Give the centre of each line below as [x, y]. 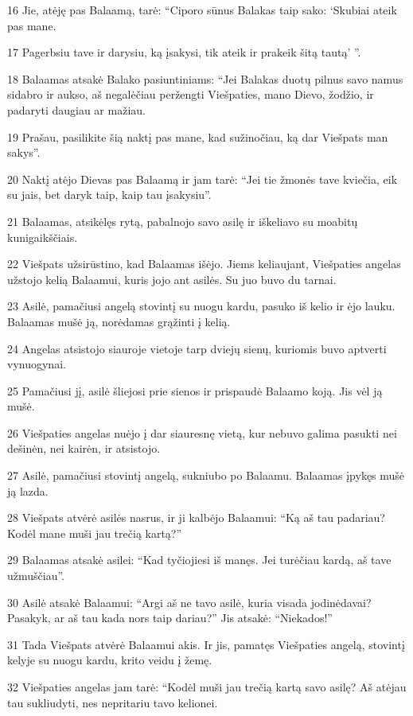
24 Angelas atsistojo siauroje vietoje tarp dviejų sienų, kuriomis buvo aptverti [197, 348]
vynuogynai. [37, 364]
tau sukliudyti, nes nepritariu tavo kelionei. [113, 702]
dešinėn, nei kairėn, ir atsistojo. [84, 448]
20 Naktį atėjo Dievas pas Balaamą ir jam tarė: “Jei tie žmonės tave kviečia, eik [203, 179]
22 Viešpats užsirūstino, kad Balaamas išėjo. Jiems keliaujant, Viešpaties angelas [204, 264]
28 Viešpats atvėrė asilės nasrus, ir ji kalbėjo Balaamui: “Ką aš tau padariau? [196, 518]
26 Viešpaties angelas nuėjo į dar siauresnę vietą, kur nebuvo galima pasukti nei [202, 432]
